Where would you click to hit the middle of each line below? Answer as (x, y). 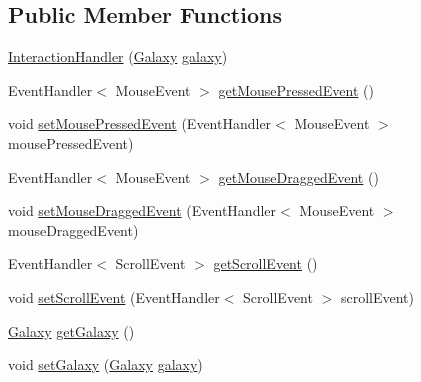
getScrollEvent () (265, 263)
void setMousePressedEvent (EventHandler (140, 123)
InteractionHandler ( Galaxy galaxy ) (118, 56)
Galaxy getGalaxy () (71, 330)
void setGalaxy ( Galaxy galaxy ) (105, 364)
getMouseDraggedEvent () (298, 176)
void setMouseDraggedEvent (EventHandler (142, 210)
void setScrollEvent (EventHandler (114, 296)
